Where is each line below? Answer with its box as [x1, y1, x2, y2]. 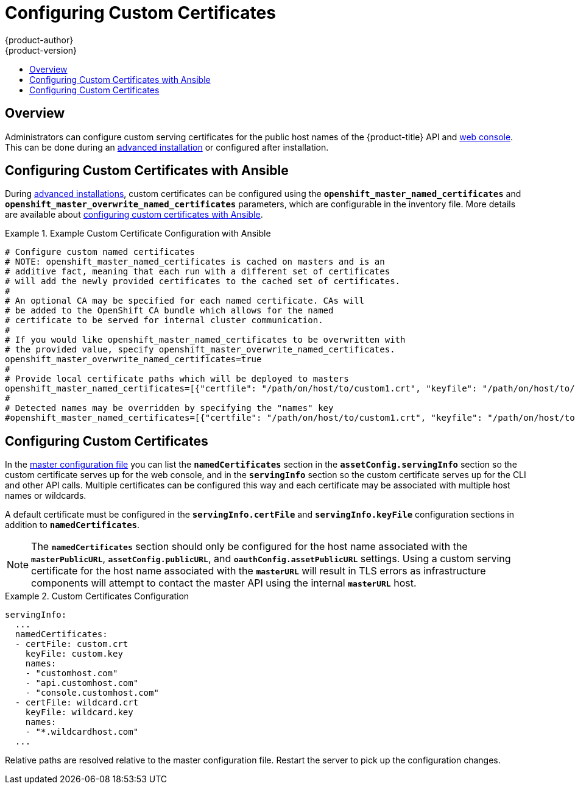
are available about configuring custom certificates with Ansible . [5, 209, 263, 220]
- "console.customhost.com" [25, 688, 159, 698]
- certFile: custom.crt [15, 639, 129, 649]
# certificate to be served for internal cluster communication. [5, 315, 323, 326]
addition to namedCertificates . [5, 519, 140, 530]
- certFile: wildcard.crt [15, 698, 139, 708]
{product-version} [5, 45, 77, 55]
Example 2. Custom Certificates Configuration [5, 591, 189, 602]
